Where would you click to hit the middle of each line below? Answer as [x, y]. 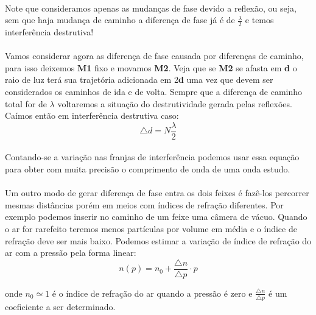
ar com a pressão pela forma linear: [71, 253]
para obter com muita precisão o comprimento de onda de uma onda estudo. [148, 169]
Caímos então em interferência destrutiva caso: [92, 115]
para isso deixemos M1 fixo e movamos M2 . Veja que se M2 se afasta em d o [151, 67]
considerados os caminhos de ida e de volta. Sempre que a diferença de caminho [154, 91]
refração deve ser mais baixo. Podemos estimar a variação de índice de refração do [158, 240]
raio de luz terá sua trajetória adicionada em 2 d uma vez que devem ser [139, 80]
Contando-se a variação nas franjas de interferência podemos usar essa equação [152, 157]
